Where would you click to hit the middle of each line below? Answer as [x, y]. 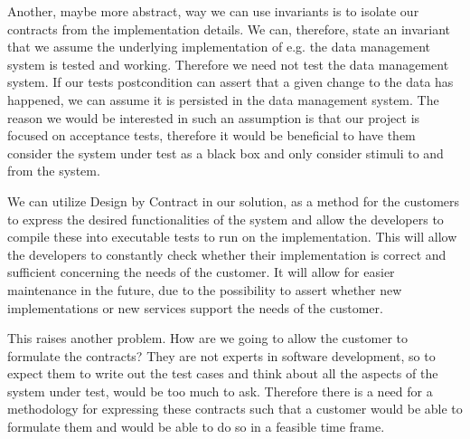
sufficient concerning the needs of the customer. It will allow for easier [201, 272]
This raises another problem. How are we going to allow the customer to [208, 338]
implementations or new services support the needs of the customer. [195, 307]
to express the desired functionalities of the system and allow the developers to [226, 219]
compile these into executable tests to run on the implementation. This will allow [232, 237]
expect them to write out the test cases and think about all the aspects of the [223, 373]
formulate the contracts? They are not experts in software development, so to [221, 355]
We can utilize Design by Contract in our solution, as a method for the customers [234, 200]
